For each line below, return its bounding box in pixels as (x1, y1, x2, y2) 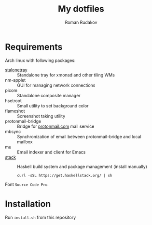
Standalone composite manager (17, 92, 81, 98)
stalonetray (5, 67, 28, 73)
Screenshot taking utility (17, 113, 66, 119)
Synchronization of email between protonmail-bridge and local (17, 134, 141, 139)
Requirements (5, 41, 63, 52)
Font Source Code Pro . (5, 181, 49, 187)
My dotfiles (57, 3, 105, 15)
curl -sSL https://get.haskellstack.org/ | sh (17, 173, 112, 178)
